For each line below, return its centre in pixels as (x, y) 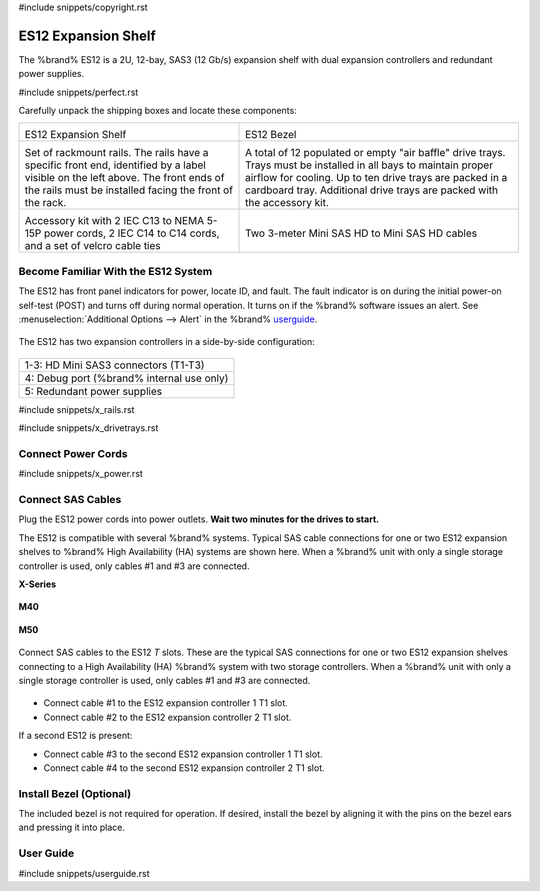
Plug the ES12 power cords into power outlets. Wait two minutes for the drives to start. (199, 519)
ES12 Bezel (271, 135)
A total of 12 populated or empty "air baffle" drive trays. (375, 153)
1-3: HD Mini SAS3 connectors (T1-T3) (114, 365)
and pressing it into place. (71, 827)
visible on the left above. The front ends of (124, 178)
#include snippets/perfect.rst (78, 92)
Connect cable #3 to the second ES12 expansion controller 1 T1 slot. (183, 754)
